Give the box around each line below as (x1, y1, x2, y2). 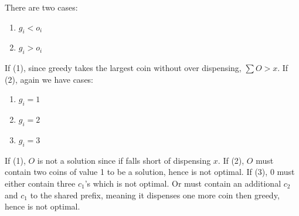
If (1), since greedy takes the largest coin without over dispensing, (5, 62, 242, 74)
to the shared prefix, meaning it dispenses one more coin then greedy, (30, 188, 280, 201)
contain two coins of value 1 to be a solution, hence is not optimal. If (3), (5, 166, 268, 178)
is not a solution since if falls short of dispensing (37, 154, 211, 166)
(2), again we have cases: (5, 73, 94, 85)
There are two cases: (5, 1, 78, 13)
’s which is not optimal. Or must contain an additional (84, 177, 281, 189)
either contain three (5, 177, 76, 189)
